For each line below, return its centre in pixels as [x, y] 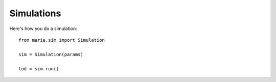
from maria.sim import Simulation [62, 40]
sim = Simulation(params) [51, 54]
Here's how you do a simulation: [43, 29]
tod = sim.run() [39, 69]
